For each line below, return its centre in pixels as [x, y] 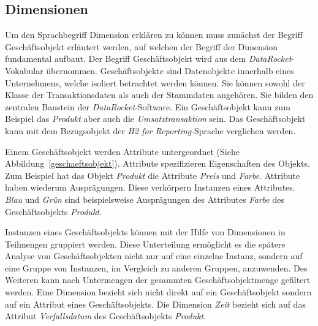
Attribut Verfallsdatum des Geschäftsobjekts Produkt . [105, 316]
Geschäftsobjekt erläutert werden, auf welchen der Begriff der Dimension [142, 46]
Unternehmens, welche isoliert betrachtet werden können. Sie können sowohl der [155, 82]
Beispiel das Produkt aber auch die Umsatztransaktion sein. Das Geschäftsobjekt [155, 119]
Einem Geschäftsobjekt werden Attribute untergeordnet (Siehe [122, 151]
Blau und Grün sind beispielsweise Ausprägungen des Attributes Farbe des [145, 199]
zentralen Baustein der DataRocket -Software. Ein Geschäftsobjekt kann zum [148, 106]
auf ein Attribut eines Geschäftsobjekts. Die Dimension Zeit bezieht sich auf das [155, 304]
